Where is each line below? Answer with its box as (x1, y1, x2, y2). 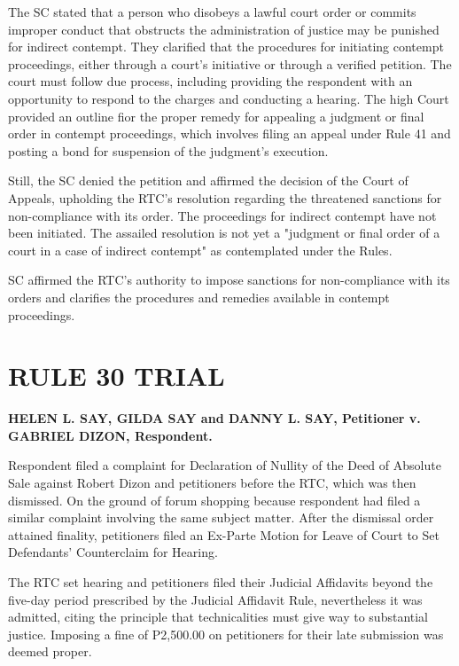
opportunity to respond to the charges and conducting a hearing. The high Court (8, 89, 449, 107)
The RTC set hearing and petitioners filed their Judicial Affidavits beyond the (8, 572, 433, 591)
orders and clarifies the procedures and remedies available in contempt (8, 287, 390, 306)
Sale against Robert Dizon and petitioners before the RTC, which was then (8, 474, 416, 491)
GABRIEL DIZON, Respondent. (8, 426, 213, 444)
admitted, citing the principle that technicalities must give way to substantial (8, 607, 429, 626)
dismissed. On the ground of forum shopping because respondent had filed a (8, 490, 421, 509)
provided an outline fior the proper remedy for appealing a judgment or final (8, 106, 424, 125)
